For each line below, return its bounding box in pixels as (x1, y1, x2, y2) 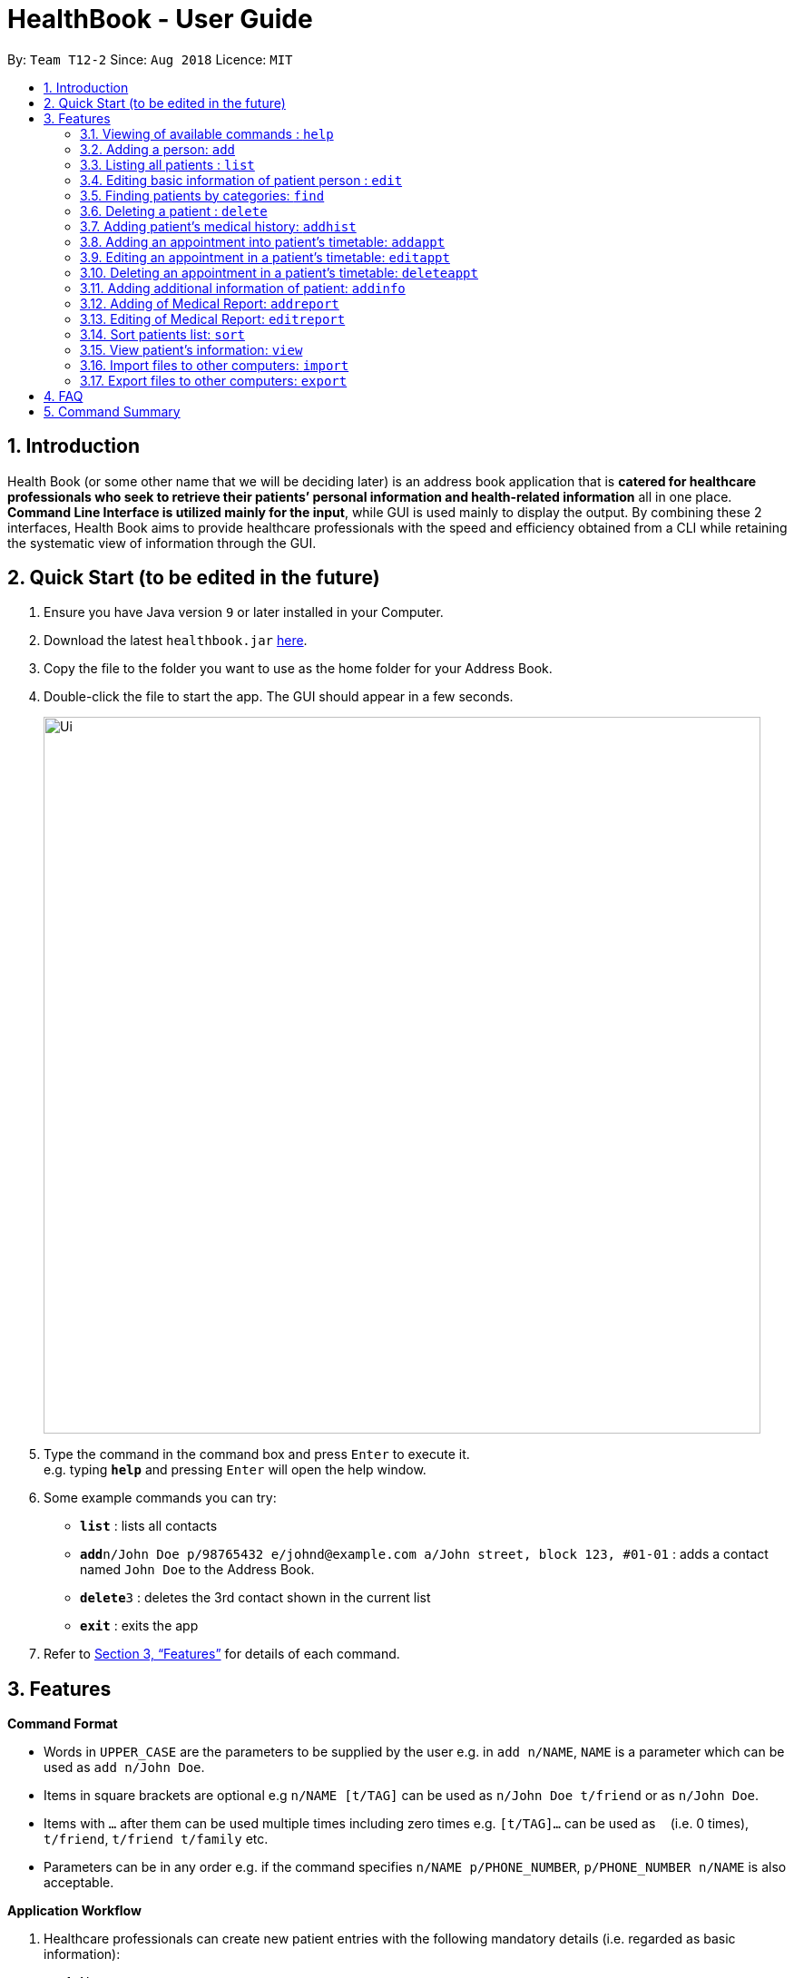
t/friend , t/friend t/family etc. (44, 1831, 269, 1847)
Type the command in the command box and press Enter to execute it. (44, 1446, 470, 1463)
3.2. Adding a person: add (80, 141, 235, 157)
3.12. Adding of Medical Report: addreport (80, 295, 339, 311)
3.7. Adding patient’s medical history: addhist (80, 218, 357, 234)
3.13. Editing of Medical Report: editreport (80, 310, 346, 327)
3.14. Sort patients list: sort (80, 326, 245, 342)
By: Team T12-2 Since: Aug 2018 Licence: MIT (7, 51, 293, 67)
